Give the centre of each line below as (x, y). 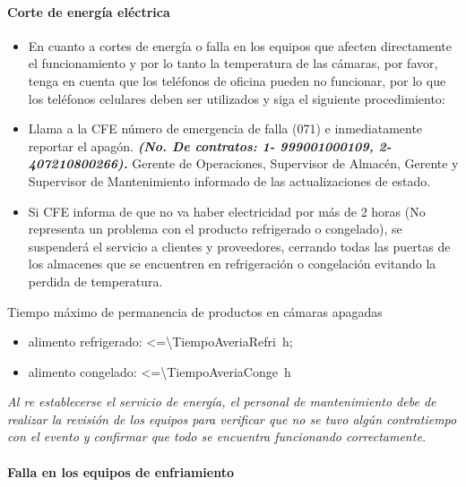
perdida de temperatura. (95, 281)
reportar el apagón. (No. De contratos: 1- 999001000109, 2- (210, 145)
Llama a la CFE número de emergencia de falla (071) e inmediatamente (225, 128)
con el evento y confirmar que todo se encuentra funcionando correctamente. (217, 436)
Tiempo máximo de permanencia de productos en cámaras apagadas (195, 311)
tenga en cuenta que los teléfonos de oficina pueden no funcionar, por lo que (237, 80)
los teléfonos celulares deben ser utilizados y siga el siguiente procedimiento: (237, 98)
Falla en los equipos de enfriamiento (121, 471)
